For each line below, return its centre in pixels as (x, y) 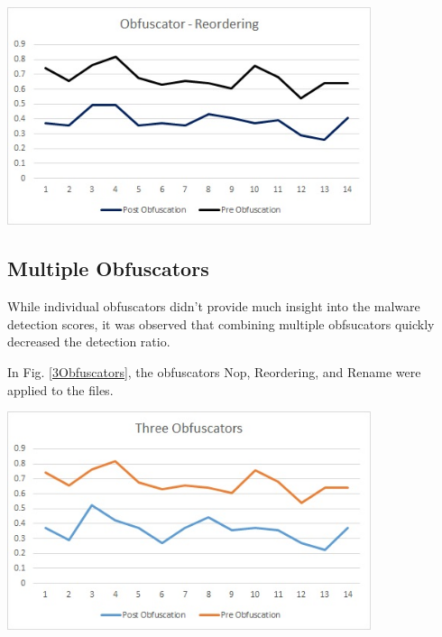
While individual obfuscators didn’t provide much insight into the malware (214, 306)
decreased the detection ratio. (89, 342)
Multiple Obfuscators (108, 268)
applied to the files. (60, 389)
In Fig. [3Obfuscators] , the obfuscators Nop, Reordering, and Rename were (214, 371)
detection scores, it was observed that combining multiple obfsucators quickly (221, 323)
